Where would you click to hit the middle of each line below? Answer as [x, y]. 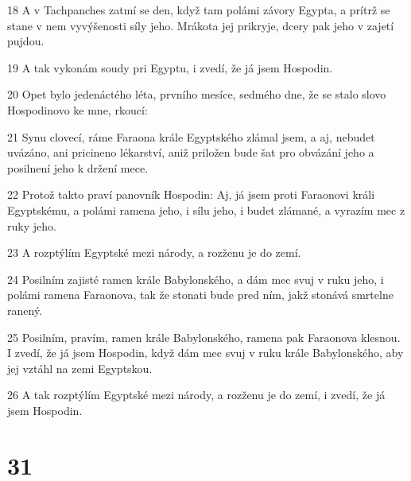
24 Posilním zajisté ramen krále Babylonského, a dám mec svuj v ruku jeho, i [196, 279]
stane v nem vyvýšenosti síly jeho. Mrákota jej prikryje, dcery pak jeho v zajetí [201, 25]
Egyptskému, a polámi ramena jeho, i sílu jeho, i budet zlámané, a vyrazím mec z [206, 209]
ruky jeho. [32, 225]
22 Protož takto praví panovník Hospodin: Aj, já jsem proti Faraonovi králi [191, 194]
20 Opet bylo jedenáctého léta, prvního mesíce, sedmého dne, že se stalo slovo [197, 94]
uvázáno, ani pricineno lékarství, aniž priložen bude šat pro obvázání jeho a [191, 152]
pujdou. [26, 41]
